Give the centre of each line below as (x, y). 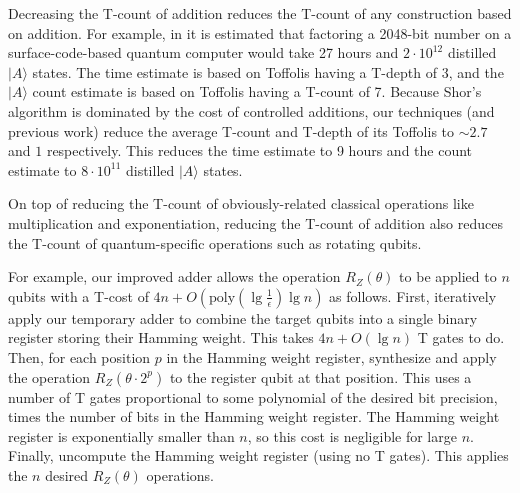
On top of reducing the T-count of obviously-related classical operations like (241, 203)
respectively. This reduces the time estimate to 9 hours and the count (259, 150)
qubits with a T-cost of (78, 295)
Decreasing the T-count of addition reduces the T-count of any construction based (260, 13)
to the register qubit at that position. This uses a (320, 376)
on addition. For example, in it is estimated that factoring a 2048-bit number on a (260, 32)
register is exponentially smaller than (121, 435)
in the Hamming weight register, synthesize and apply (331, 356)
